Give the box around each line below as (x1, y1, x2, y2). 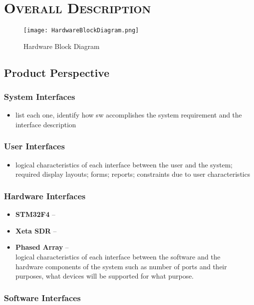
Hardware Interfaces (4, 189, 85, 202)
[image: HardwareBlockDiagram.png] (23, 27, 139, 34)
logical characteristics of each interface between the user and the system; (15, 159, 233, 169)
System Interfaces (4, 91, 75, 103)
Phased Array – (15, 242, 69, 252)
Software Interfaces (4, 291, 81, 304)
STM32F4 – (15, 209, 56, 219)
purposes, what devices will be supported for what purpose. (15, 271, 194, 281)
